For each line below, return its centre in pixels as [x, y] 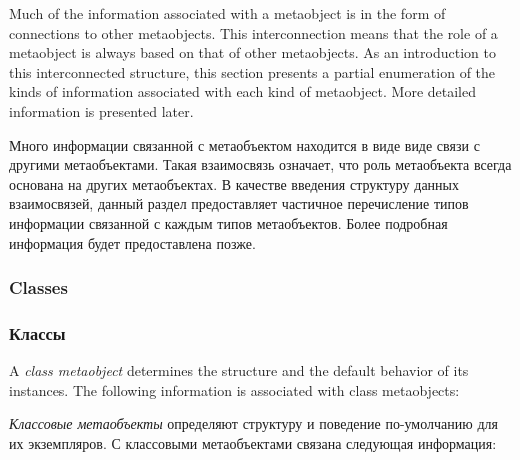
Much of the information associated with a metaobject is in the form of [227, 13]
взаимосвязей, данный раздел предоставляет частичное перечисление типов [239, 203]
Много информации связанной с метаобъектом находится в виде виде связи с [244, 144]
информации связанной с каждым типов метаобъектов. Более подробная [228, 222]
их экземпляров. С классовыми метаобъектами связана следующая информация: [253, 442]
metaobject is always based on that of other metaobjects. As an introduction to [252, 52]
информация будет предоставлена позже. [132, 242]
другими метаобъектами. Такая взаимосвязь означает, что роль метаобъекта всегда [260, 164]
